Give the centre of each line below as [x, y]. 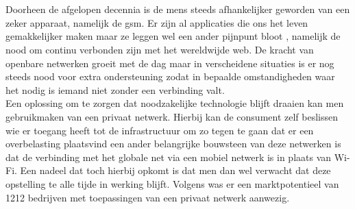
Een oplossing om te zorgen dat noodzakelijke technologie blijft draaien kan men [175, 103]
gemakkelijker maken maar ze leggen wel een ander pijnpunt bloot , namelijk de [173, 36]
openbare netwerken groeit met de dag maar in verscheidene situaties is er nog [170, 63]
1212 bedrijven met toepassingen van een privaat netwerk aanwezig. [148, 197]
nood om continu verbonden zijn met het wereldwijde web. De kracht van [160, 49]
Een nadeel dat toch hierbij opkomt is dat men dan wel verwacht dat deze [175, 170]
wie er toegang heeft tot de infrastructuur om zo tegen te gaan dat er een [160, 130]
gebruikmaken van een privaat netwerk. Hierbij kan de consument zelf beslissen [172, 116]
